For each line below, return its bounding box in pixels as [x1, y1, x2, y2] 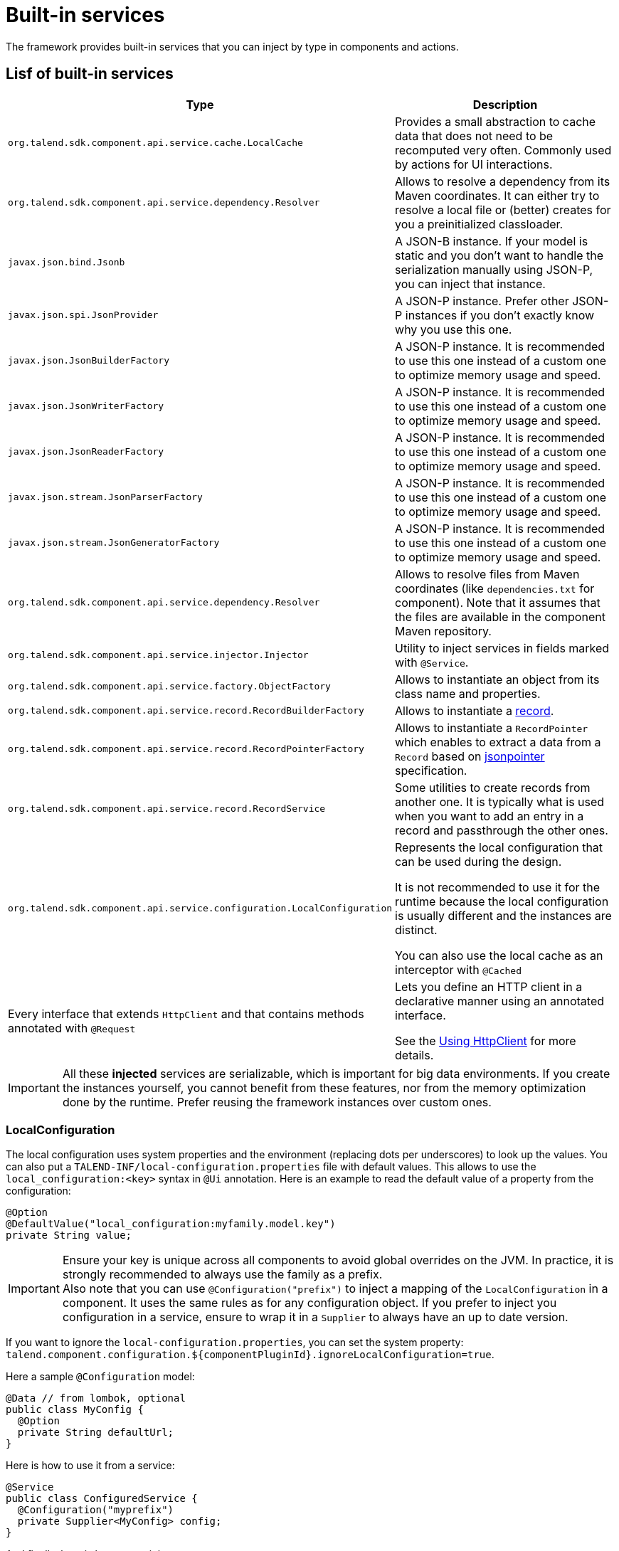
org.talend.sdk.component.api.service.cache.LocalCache [8, 137, 303, 149]
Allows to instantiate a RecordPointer [395, 720, 588, 735]
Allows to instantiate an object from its [395, 672, 600, 687]
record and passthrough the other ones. [395, 822, 608, 837]
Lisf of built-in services [6, 65, 174, 83]
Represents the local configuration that [395, 840, 603, 854]
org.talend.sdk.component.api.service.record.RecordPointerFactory [8, 743, 364, 755]
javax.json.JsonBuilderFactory [8, 355, 169, 366]
